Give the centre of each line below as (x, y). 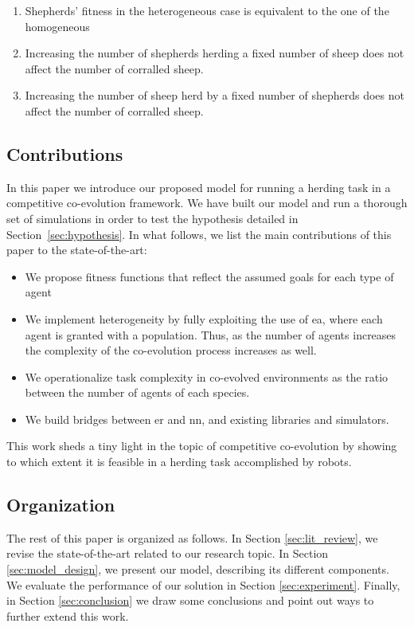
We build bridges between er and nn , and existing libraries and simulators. (207, 419)
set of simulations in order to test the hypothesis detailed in (152, 218)
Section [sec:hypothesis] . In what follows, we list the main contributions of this (199, 234)
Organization (61, 505)
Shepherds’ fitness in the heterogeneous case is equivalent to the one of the (207, 10)
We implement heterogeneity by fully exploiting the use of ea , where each (204, 318)
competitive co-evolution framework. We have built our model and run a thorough (207, 203)
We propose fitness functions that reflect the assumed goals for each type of (209, 276)
